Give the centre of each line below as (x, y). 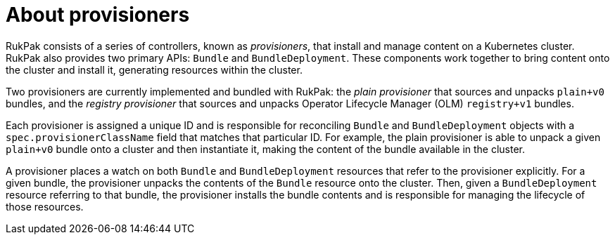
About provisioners (98, 15)
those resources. (45, 206)
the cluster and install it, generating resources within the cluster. (154, 69)
